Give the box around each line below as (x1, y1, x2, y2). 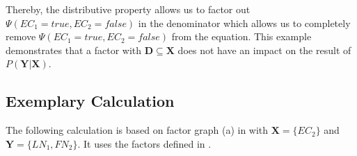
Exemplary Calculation (6, 90, 175, 112)
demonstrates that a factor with (6, 42, 142, 57)
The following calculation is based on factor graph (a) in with (6, 123, 269, 137)
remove (6, 29, 36, 44)
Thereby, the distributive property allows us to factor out (6, 2, 251, 16)
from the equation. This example (171, 29, 312, 44)
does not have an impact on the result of (177, 42, 351, 57)
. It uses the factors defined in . (77, 136, 212, 150)
